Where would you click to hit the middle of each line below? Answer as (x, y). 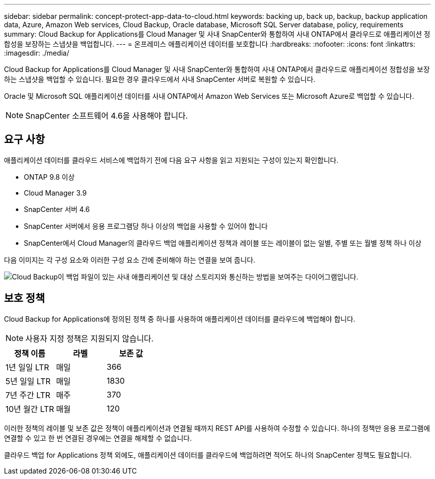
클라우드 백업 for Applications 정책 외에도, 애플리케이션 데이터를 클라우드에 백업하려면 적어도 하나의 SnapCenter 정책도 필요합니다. (208, 455)
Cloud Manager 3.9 (55, 193)
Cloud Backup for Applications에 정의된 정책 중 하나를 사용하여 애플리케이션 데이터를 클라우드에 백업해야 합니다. (180, 319)
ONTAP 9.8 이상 (49, 177)
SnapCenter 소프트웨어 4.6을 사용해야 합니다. (107, 116)
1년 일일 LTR (27, 367)
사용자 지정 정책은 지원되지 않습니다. (90, 338)
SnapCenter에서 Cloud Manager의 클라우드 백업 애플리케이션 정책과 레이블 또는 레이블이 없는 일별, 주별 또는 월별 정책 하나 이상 (223, 243)
